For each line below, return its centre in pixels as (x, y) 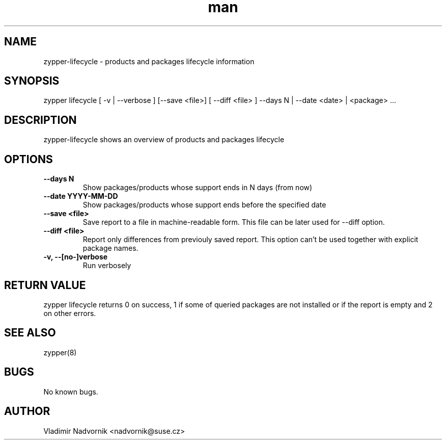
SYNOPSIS (32, 81)
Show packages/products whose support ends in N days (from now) (198, 188)
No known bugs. (71, 391)
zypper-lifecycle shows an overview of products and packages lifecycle (164, 140)
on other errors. (70, 313)
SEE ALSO (30, 333)
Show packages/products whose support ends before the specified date (204, 205)
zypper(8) (60, 352)
